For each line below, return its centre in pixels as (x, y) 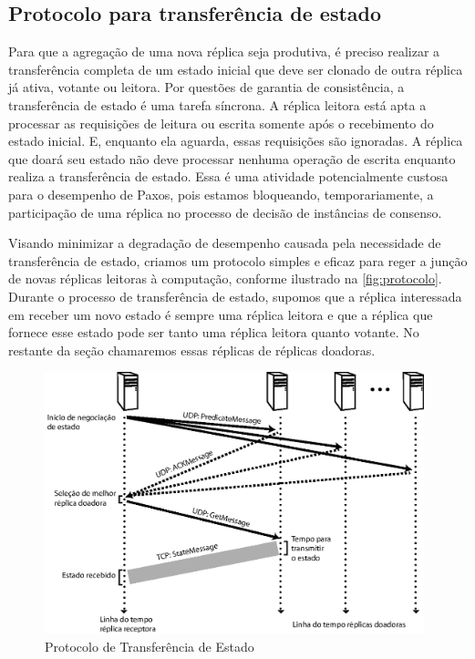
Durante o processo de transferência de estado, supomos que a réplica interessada (235, 296)
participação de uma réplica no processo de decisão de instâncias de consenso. (225, 212)
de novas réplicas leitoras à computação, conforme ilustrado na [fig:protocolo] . (225, 278)
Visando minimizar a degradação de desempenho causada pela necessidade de (225, 243)
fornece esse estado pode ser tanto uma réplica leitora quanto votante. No (214, 332)
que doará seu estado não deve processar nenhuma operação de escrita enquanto (232, 158)
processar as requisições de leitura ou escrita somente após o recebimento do (221, 123)
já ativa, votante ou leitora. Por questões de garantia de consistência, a (207, 87)
